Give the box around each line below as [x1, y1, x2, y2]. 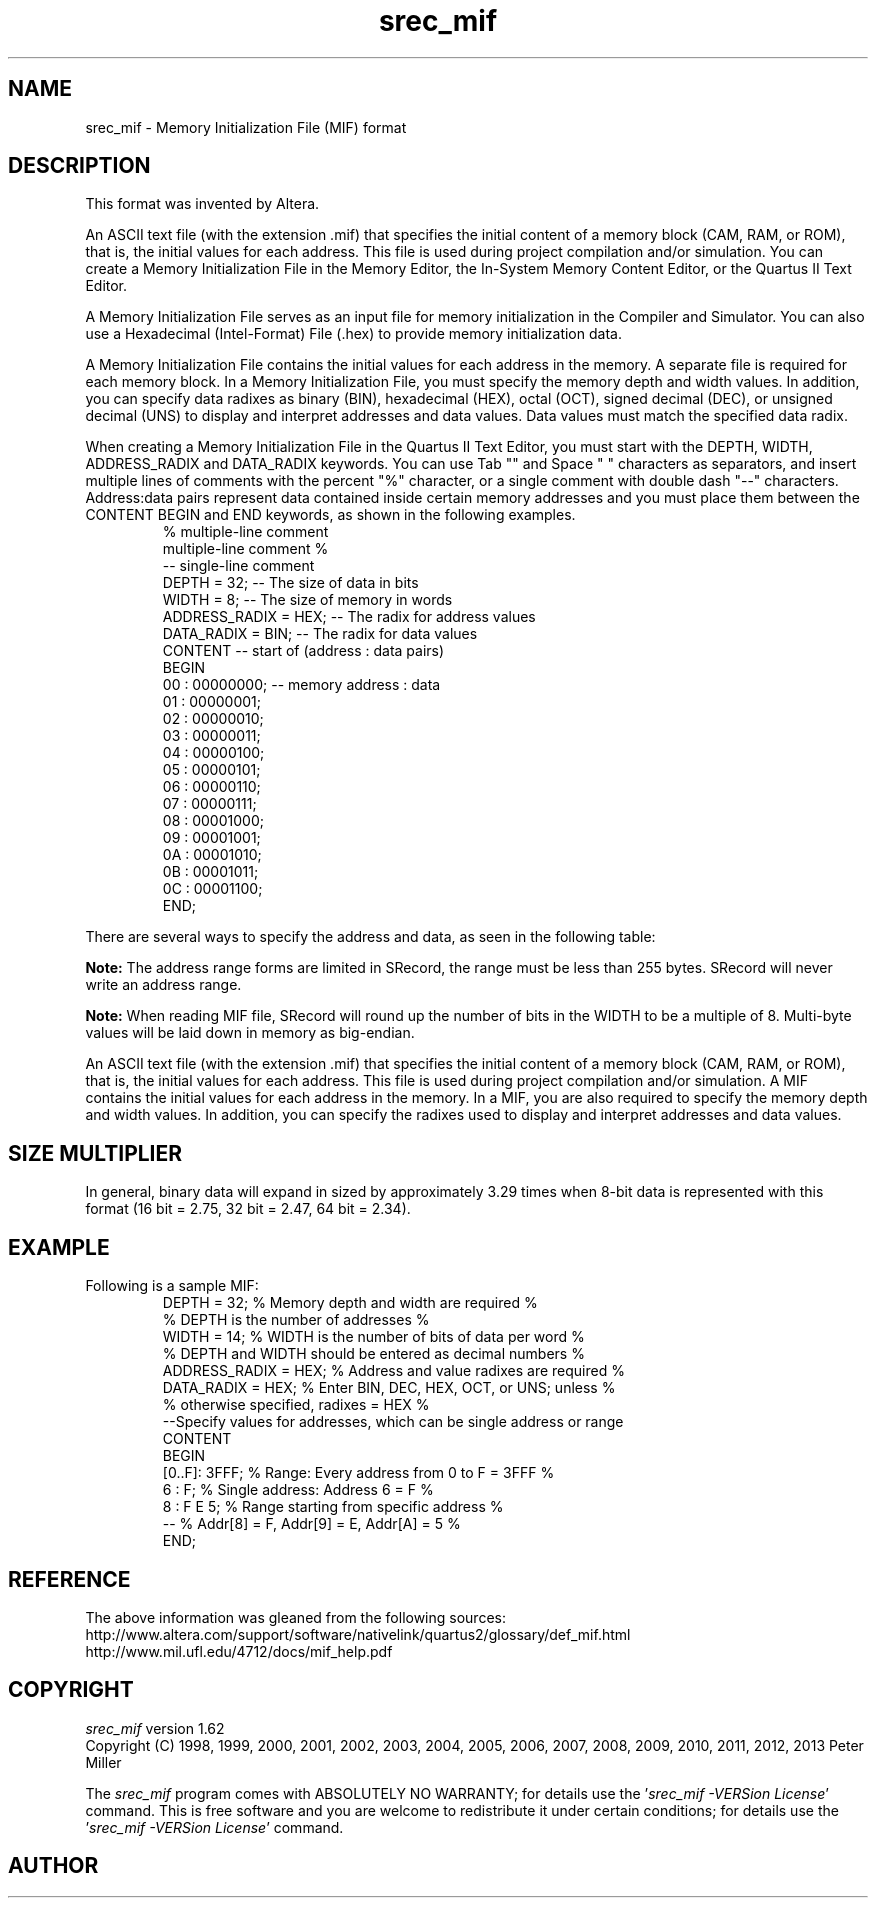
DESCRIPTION [8, 153, 151, 179]
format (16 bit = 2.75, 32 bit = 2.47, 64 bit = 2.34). [85, 1200, 411, 1218]
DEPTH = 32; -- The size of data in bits [162, 574, 419, 592]
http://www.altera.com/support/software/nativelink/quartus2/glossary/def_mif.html [85, 1625, 631, 1643]
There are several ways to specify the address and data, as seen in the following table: [85, 928, 656, 946]
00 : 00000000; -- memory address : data [162, 676, 441, 694]
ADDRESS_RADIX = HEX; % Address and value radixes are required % [162, 1362, 625, 1380]
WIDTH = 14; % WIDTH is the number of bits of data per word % [162, 1328, 585, 1346]
